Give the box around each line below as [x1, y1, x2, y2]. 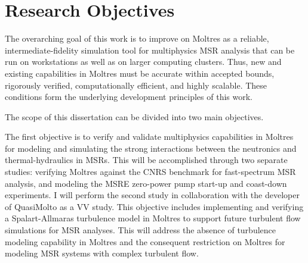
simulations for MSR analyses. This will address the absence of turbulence [5, 224, 276, 236]
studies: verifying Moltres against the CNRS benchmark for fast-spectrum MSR [5, 165, 296, 178]
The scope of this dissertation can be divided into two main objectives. [5, 110, 264, 123]
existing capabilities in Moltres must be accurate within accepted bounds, [5, 67, 275, 79]
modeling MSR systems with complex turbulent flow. [5, 247, 199, 259]
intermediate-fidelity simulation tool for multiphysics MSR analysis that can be [5, 43, 295, 56]
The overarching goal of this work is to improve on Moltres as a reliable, [5, 32, 269, 45]
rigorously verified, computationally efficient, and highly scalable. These [5, 79, 267, 91]
